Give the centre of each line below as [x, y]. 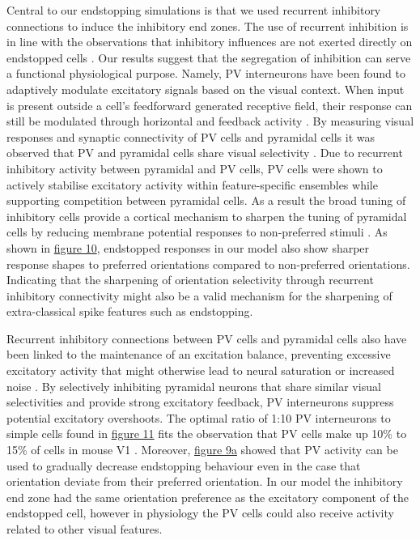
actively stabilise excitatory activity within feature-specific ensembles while [192, 184]
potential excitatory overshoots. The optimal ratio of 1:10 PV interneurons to [199, 417]
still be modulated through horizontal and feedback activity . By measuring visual [210, 121]
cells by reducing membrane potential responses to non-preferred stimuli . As [197, 232]
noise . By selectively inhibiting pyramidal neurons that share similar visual [194, 386]
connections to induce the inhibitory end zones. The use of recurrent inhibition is [208, 26]
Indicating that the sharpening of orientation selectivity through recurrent [190, 280]
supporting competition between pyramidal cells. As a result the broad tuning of [206, 200]
